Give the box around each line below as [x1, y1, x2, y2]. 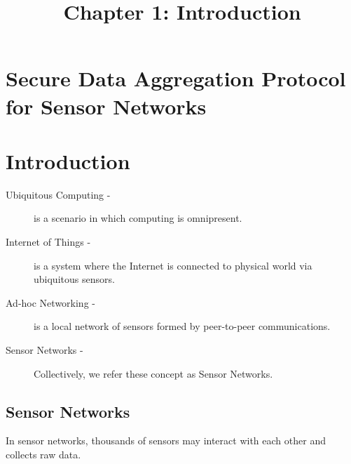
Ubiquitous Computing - [6, 187, 111, 201]
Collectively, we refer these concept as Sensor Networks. [34, 366, 273, 380]
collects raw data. [6, 447, 81, 462]
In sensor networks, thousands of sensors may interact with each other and [6, 433, 326, 448]
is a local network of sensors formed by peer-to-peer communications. [34, 319, 331, 333]
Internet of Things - [6, 234, 91, 249]
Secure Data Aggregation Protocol [6, 64, 346, 93]
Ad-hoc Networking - [6, 295, 95, 310]
